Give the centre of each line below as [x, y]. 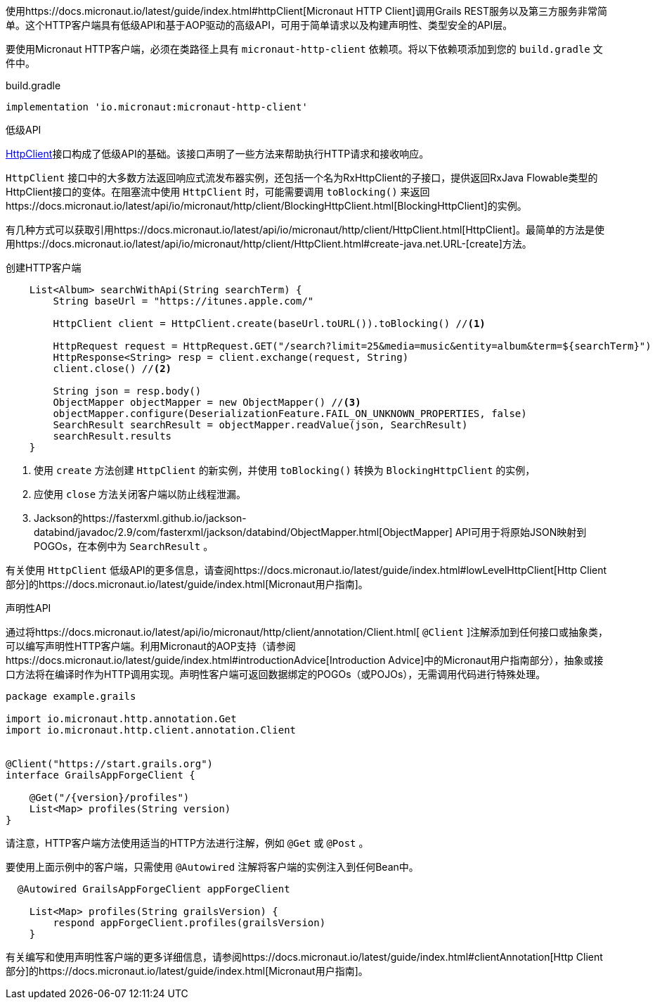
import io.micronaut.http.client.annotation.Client [151, 730]
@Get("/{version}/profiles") [109, 798]
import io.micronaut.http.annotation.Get [121, 719]
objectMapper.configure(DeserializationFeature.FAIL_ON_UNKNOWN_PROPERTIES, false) [290, 414]
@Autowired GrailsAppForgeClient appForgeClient [154, 889]
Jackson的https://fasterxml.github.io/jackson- [140, 518]
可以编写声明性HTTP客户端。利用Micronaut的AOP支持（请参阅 [151, 646]
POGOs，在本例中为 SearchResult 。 [124, 546]
